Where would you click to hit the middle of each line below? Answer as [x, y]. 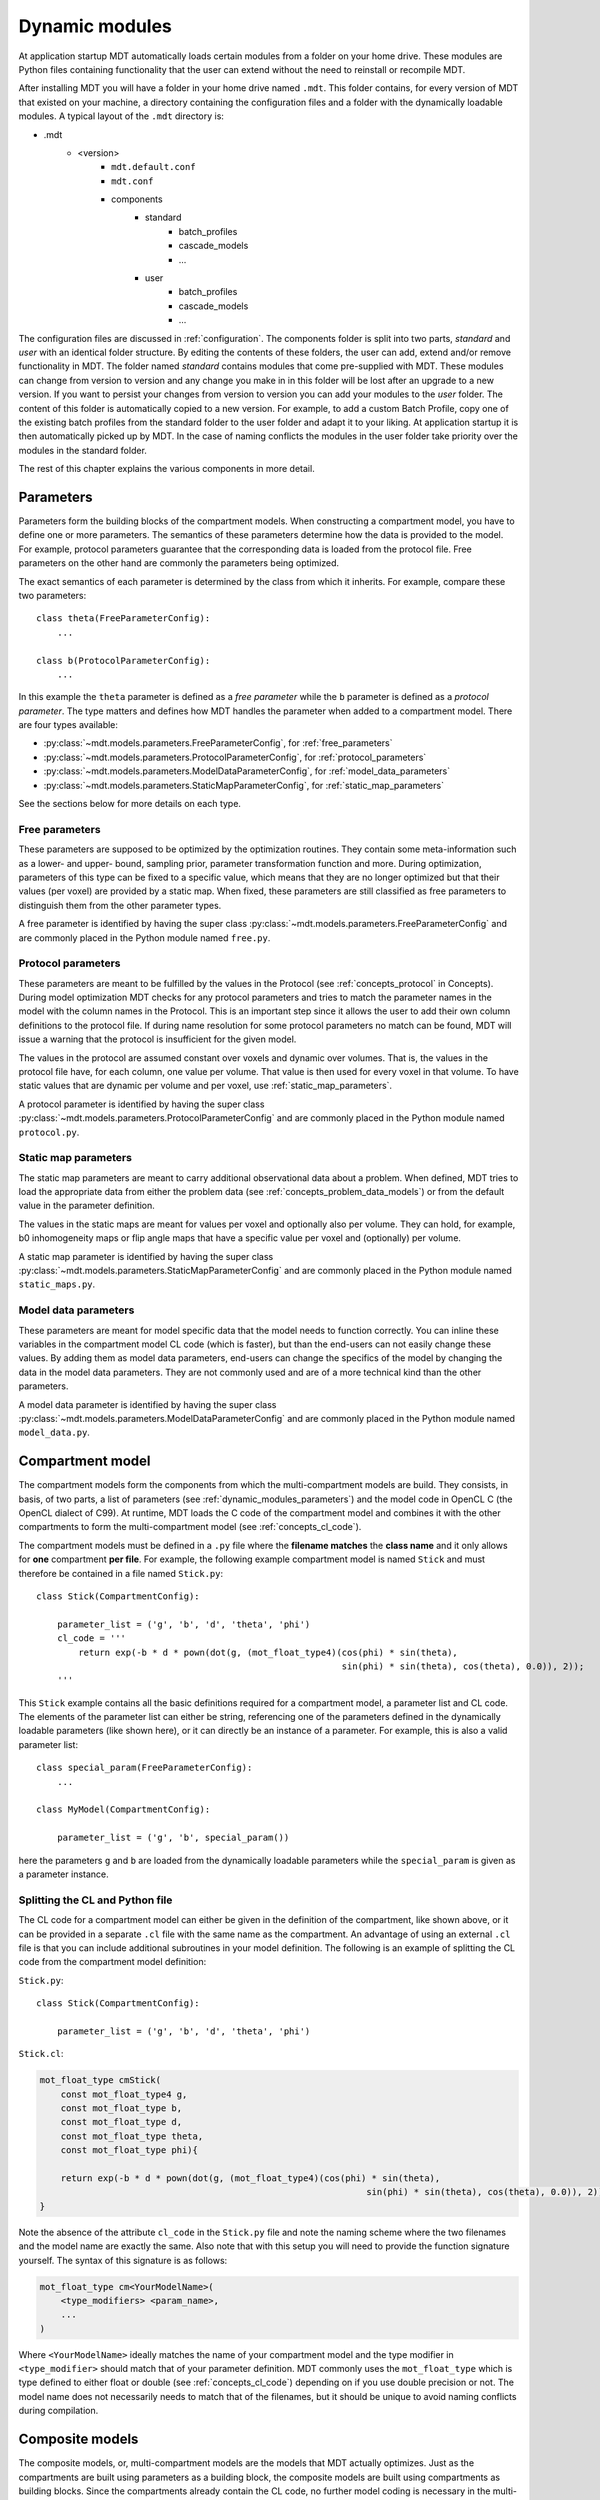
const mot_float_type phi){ [129, 2150]
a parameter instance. [63, 1874]
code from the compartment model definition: [112, 1962]
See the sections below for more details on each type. [130, 804]
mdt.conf [132, 181]
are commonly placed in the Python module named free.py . [144, 937]
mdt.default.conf [153, 167]
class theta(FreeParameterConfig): [123, 618]
